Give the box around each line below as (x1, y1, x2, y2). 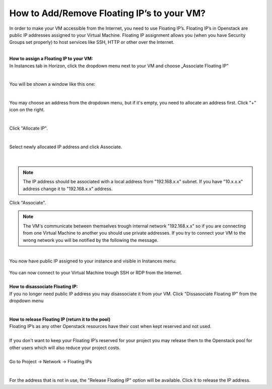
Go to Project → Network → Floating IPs (9, 359, 92, 365)
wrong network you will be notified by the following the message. (23, 237, 159, 243)
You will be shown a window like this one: (9, 81, 96, 87)
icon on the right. (9, 106, 45, 113)
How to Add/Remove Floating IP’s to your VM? (9, 8, 206, 19)
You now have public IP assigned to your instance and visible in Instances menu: (9, 258, 177, 264)
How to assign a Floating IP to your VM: (9, 55, 93, 62)
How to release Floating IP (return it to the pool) (9, 316, 111, 322)
